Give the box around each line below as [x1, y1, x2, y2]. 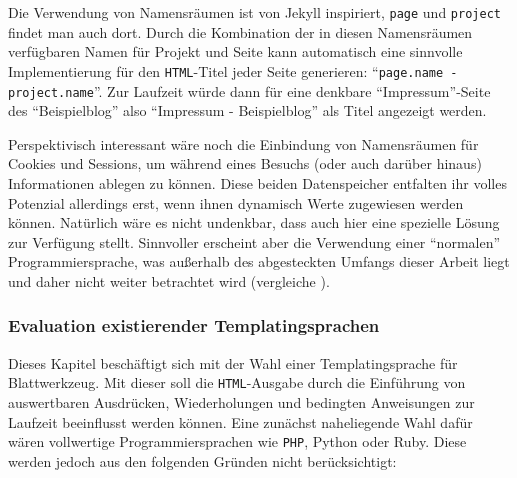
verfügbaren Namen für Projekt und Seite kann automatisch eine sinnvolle [8, 41, 463, 62]
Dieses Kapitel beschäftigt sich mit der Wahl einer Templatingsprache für [8, 352, 458, 373]
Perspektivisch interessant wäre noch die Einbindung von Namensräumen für [8, 133, 479, 154]
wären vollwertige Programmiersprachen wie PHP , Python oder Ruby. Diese [8, 431, 467, 452]
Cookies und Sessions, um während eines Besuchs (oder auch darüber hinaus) [8, 153, 482, 174]
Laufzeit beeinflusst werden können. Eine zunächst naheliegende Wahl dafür [8, 411, 473, 432]
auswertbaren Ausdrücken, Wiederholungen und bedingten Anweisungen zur [8, 391, 475, 412]
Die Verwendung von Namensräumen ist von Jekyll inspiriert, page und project [8, 2, 501, 22]
